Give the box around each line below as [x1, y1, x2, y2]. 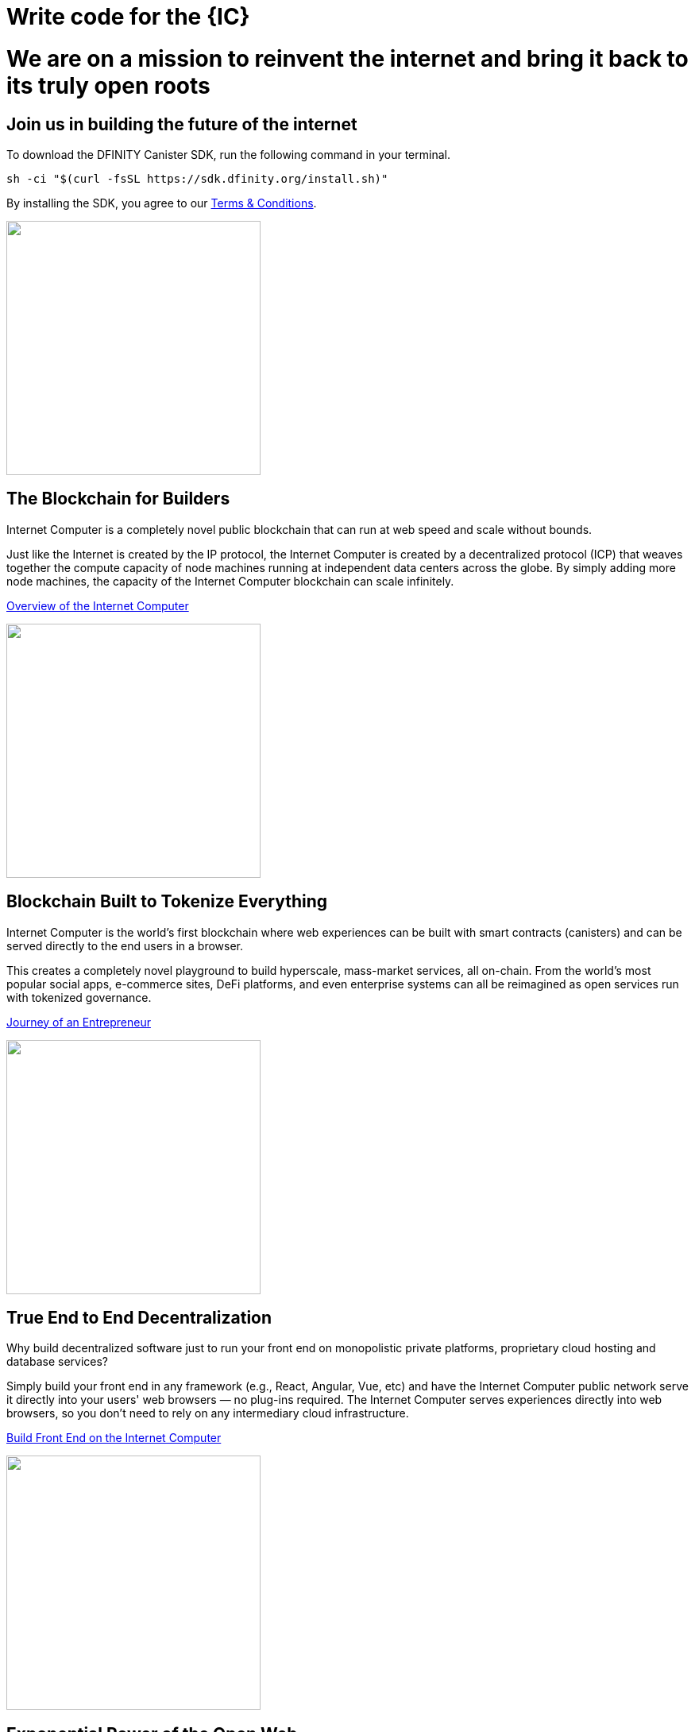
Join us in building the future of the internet [6, 114, 357, 134]
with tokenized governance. [6, 990, 152, 1004]
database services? [6, 1355, 109, 1369]
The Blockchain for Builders [6, 489, 230, 509]
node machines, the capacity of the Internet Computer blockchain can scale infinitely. [6, 574, 454, 588]
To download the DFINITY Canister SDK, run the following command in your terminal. [6, 147, 450, 161]
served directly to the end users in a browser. [6, 938, 244, 953]
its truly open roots [6, 72, 210, 99]
